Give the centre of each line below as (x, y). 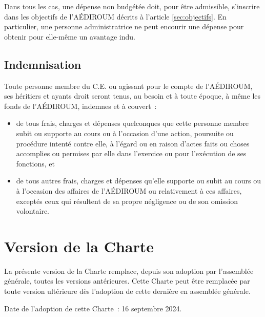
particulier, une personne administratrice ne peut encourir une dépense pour (124, 26)
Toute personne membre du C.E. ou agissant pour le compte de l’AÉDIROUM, (128, 86)
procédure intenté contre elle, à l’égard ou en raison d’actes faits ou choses (133, 143)
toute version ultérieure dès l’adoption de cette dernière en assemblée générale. (127, 291)
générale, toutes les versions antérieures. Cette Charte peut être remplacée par (127, 281)
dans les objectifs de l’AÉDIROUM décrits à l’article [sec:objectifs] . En (115, 16)
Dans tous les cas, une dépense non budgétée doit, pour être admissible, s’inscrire (132, 6)
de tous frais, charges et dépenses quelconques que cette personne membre (132, 123)
